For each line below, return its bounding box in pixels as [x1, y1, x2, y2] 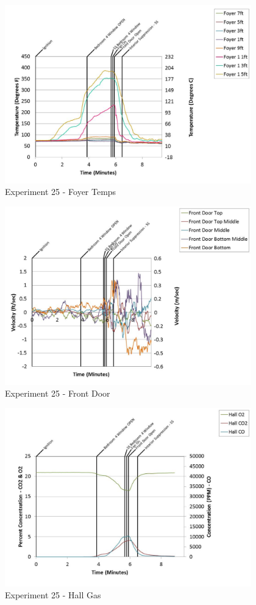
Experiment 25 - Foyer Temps [5, 185, 116, 198]
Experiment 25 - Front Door [5, 387, 110, 400]
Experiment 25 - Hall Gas [5, 589, 101, 601]
